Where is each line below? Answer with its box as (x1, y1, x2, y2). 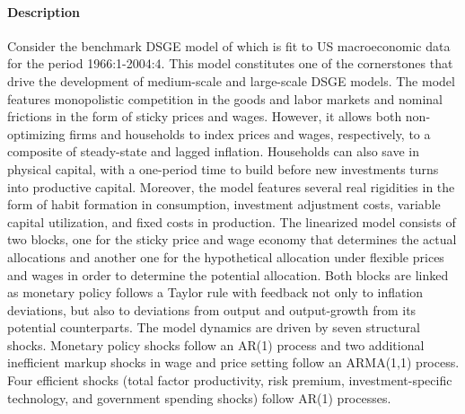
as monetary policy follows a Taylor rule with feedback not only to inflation (7, 283, 424, 302)
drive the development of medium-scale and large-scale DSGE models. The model (7, 71, 455, 90)
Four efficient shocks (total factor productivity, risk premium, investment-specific (7, 371, 452, 390)
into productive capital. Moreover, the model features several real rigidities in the (7, 177, 455, 196)
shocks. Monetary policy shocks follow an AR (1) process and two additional (7, 335, 425, 354)
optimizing (7, 124, 66, 143)
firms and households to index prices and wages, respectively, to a (69, 124, 431, 143)
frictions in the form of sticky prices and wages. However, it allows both (7, 107, 402, 126)
